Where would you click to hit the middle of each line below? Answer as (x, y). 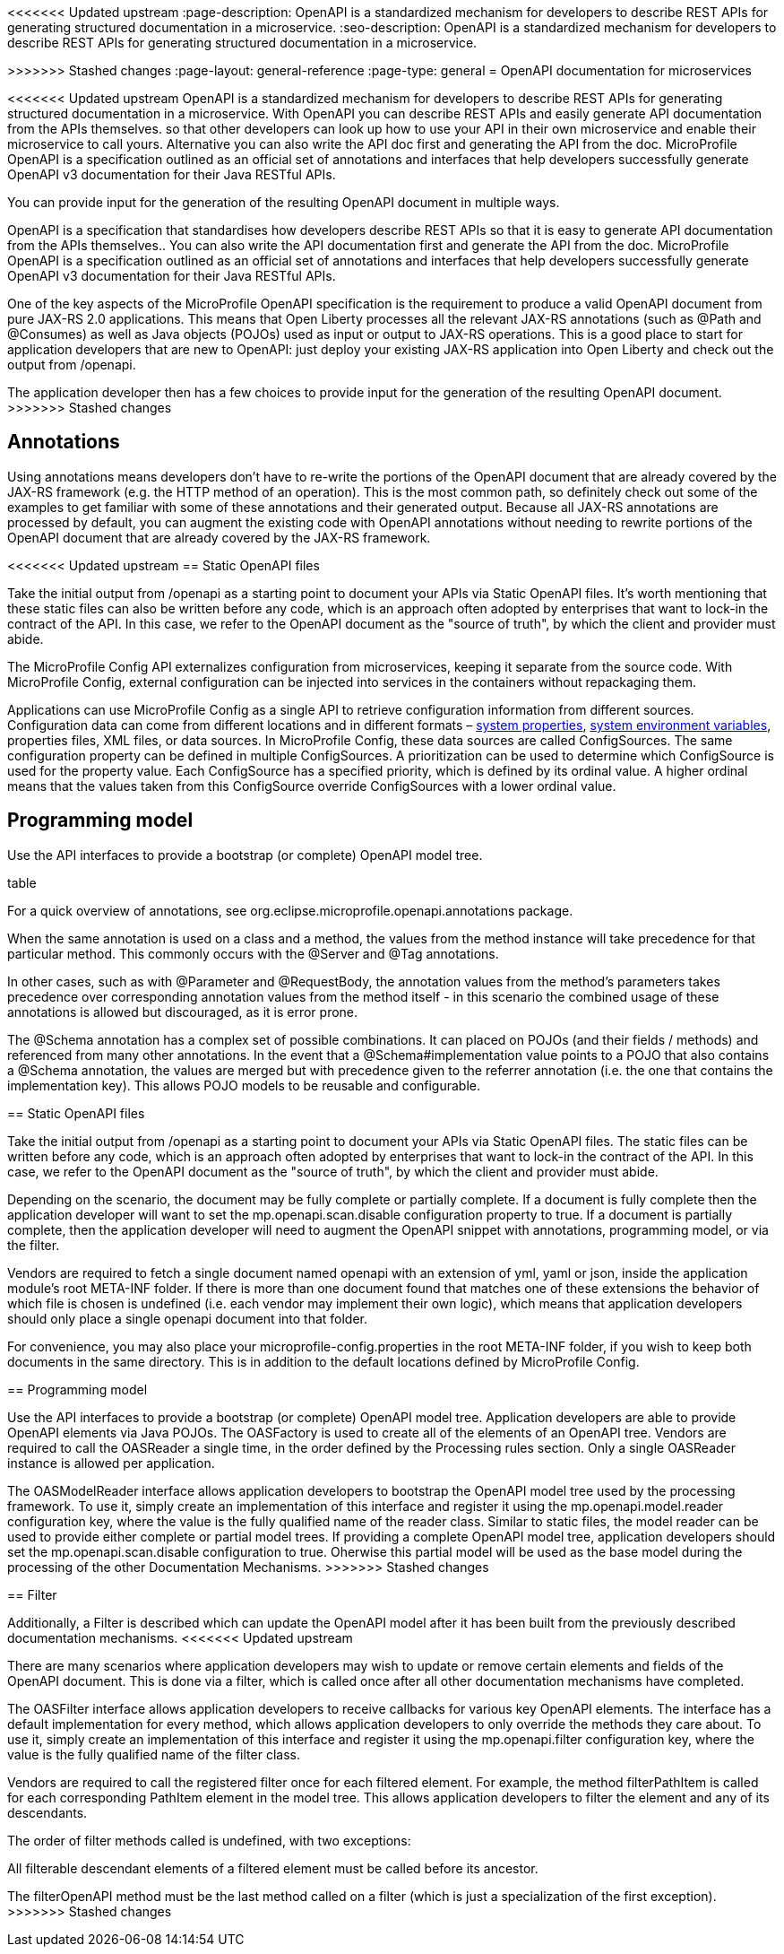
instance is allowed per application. (111, 1463)
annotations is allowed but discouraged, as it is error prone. (183, 1012)
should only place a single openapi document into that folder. (188, 1318)
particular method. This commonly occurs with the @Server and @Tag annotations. (253, 953)
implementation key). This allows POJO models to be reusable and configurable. (244, 1085)
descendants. (47, 1812)
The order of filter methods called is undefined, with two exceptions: (209, 1840)
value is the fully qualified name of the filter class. (154, 1754)
